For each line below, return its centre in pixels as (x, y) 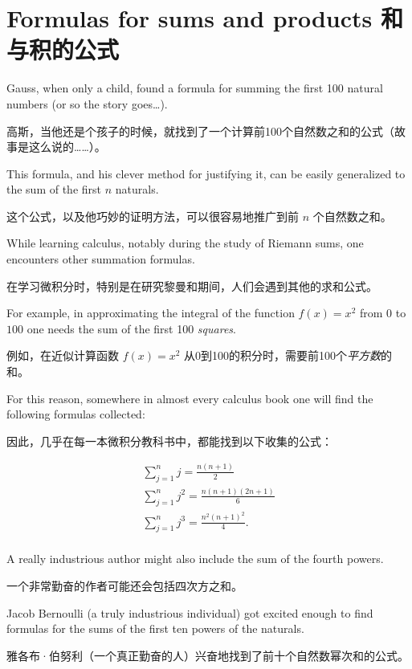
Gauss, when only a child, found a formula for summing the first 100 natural (195, 88)
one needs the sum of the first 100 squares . (131, 328)
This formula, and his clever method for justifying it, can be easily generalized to (206, 173)
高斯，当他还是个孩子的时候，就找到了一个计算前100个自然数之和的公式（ (200, 131)
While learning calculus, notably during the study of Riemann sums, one (185, 243)
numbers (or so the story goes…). (87, 103)
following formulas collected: (76, 414)
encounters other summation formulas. (101, 259)
